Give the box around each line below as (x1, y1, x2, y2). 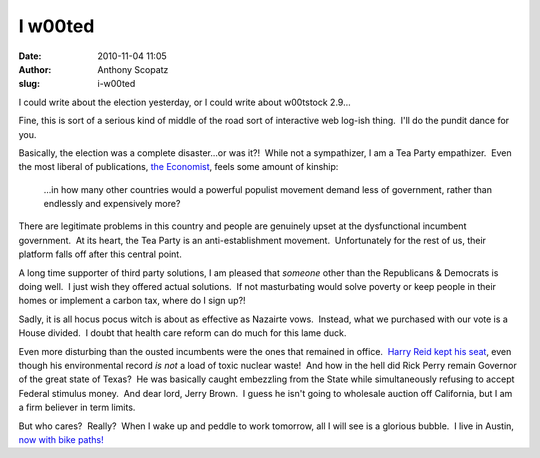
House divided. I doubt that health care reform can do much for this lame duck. (18, 327, 347, 339)
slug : (18, 78, 40, 90)
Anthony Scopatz (97, 63, 169, 75)
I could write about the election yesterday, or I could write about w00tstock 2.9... (18, 96, 351, 108)
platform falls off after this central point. (18, 248, 182, 260)
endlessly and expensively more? (43, 198, 181, 210)
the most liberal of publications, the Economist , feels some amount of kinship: (18, 161, 339, 173)
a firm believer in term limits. (18, 401, 136, 414)
